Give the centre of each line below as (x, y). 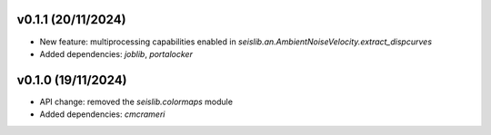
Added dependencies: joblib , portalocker (116, 53)
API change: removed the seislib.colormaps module (136, 101)
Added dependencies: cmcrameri (102, 114)
